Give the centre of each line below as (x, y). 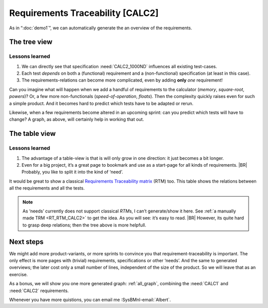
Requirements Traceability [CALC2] (84, 13)
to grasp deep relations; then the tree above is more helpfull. (84, 225)
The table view (33, 134)
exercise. (19, 274)
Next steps (26, 242)
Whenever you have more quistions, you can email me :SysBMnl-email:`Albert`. (90, 300)
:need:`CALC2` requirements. (39, 291)
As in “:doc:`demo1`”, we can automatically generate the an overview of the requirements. (100, 28)
